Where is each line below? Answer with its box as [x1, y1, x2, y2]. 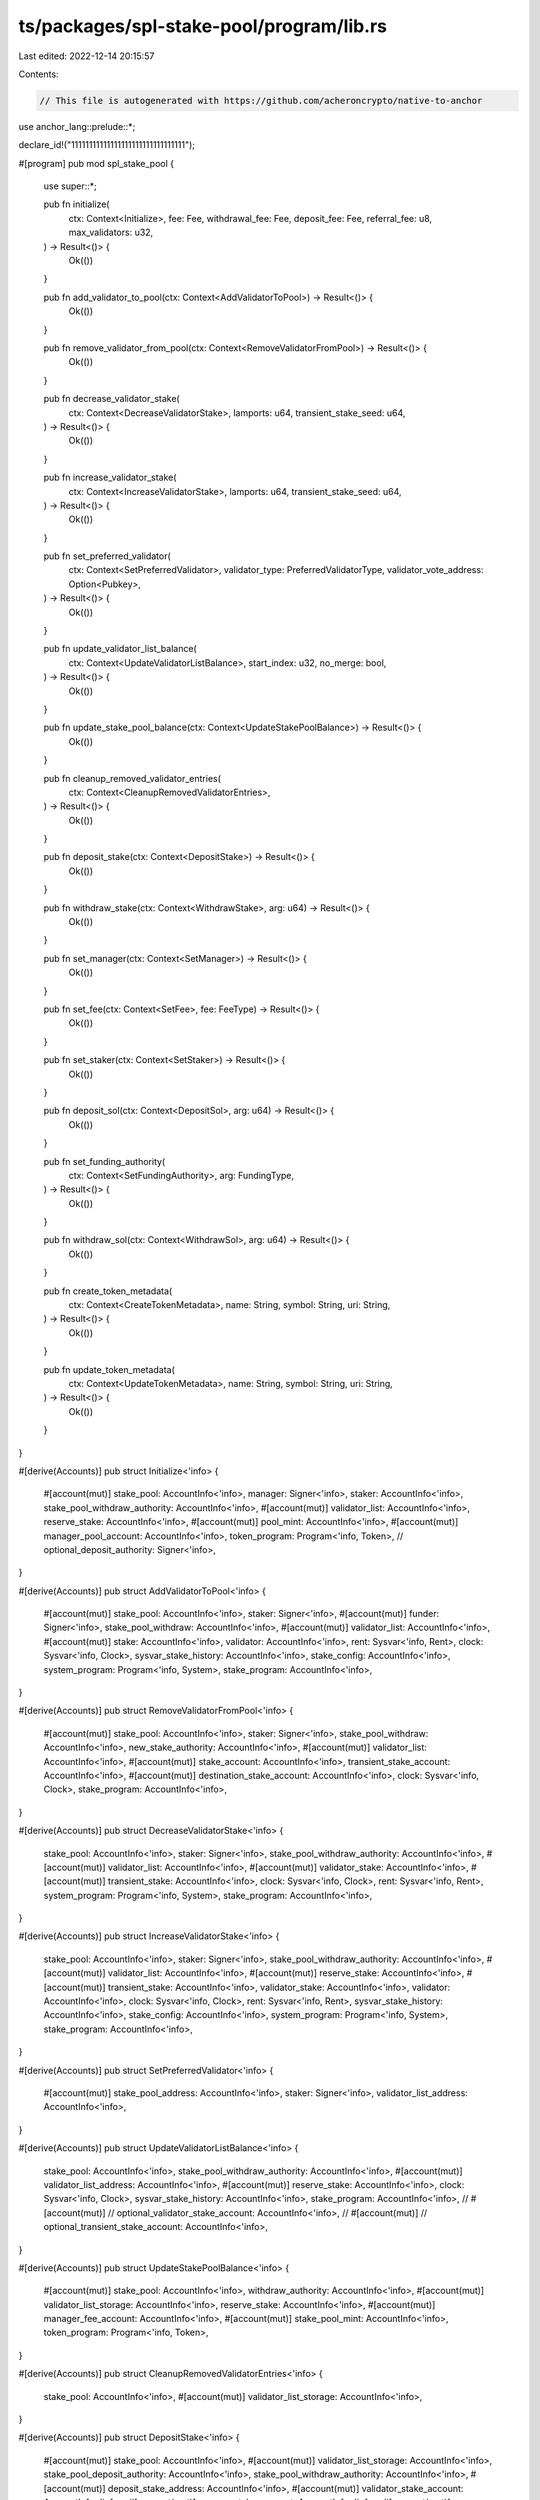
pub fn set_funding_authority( [43, 1155, 166, 1167]
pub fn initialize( [43, 198, 110, 210]
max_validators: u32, [68, 226, 154, 239]
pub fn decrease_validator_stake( [43, 393, 180, 405]
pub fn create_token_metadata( [43, 1285, 173, 1297]
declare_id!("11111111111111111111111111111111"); [18, 139, 195, 151]
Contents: [18, 68, 59, 80]
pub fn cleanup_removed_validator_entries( [43, 772, 222, 784]
